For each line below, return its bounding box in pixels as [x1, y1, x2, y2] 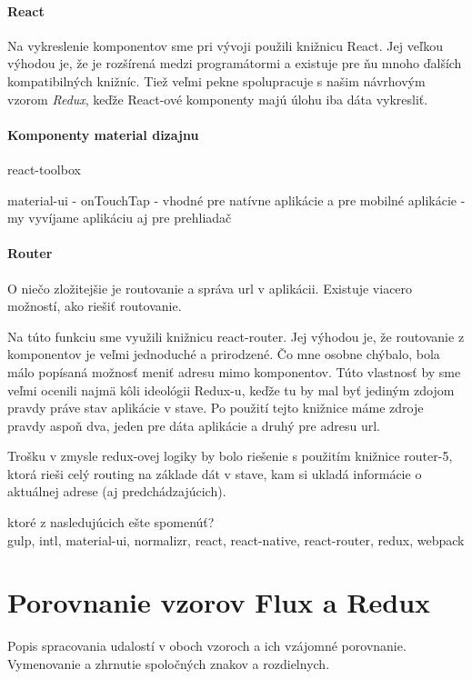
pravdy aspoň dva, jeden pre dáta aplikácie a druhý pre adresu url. [7, 415, 380, 434]
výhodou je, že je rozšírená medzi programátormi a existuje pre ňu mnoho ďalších [7, 54, 462, 73]
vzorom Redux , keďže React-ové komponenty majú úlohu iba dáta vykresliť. [7, 89, 428, 108]
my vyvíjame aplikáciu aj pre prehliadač [7, 208, 232, 227]
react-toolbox [7, 159, 81, 178]
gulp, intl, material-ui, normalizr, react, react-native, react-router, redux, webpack [7, 530, 465, 549]
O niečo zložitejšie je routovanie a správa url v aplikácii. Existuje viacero [7, 278, 413, 297]
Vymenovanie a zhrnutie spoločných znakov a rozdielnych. [7, 654, 330, 673]
